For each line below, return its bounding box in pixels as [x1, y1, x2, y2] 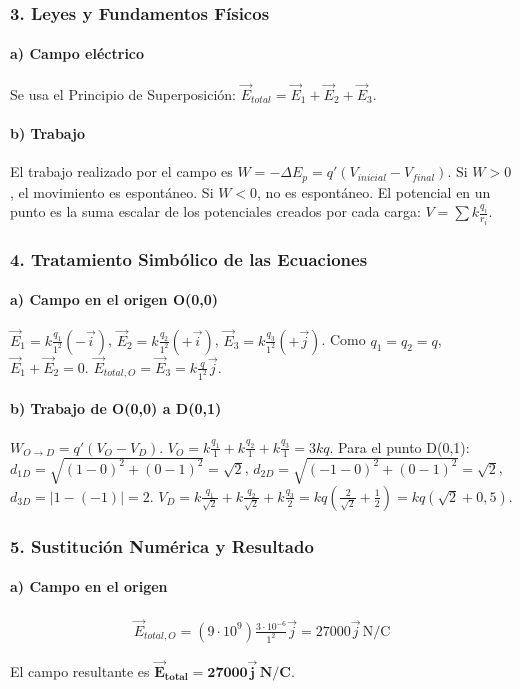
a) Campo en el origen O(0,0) [10, 289, 219, 310]
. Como [321, 329, 366, 350]
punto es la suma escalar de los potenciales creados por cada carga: [10, 201, 421, 222]
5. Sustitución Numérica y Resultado [10, 533, 314, 558]
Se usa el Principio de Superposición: [10, 83, 237, 104]
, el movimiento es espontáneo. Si [10, 181, 214, 202]
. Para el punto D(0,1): [329, 436, 470, 457]
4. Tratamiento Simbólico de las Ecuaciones [10, 246, 368, 271]
